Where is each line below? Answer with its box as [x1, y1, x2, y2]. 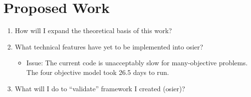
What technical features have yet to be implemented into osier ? [15, 41, 204, 51]
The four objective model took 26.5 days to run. [26, 67, 169, 77]
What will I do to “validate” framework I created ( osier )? [15, 83, 185, 93]
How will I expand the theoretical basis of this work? [15, 25, 172, 36]
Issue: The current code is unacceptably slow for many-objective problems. [26, 58, 248, 68]
